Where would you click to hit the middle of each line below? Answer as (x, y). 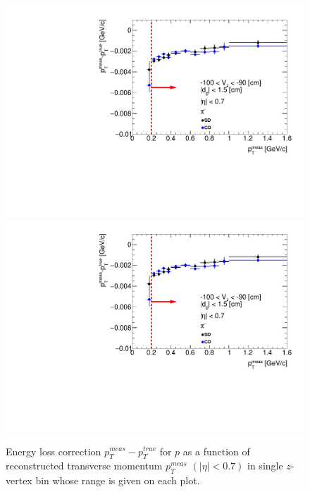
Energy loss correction (54, 451)
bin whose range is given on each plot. (118, 480)
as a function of (216, 451)
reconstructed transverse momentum (84, 466)
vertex (19, 480)
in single (265, 466)
